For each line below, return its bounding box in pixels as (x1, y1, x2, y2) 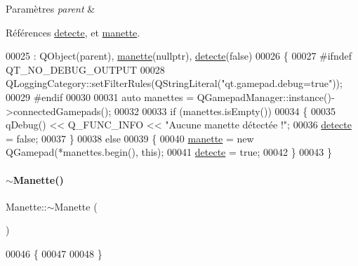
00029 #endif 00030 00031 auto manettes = (6, 89, 194, 104)
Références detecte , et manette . (6, 25, 140, 39)
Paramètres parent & (6, 1, 95, 15)
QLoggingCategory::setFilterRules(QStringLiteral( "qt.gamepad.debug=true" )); (6, 76, 343, 91)
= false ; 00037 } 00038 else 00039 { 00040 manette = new (6, 131, 254, 145)
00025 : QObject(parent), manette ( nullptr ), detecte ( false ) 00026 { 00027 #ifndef (6, 48, 352, 63)
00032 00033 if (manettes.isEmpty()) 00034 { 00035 (114, 103, 336, 118)
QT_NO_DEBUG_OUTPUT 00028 (6, 62, 165, 77)
